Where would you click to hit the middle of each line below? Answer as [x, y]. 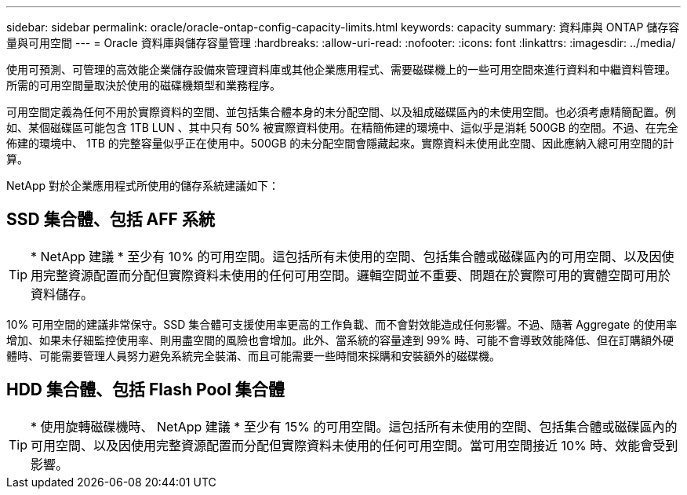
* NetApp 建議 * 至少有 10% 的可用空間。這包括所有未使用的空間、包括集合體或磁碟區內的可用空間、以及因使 [353, 256]
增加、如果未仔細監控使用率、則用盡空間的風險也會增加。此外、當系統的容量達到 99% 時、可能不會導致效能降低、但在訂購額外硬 [340, 340]
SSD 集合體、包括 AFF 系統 [111, 220]
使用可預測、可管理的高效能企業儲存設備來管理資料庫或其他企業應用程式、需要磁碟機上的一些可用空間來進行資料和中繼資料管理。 [341, 69]
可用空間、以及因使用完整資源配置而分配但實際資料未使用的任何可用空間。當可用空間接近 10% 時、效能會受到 [354, 445]
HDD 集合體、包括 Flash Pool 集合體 [145, 390]
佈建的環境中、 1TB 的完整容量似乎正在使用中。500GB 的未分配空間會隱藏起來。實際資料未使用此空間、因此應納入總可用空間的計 [340, 143]
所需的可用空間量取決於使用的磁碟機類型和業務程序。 [144, 85]
